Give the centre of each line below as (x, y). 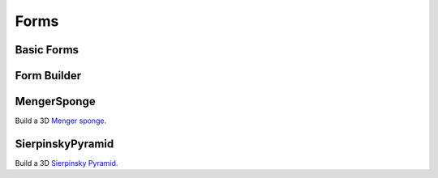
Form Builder (48, 76)
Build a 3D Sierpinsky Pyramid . (67, 163)
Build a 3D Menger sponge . (61, 121)
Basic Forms (47, 50)
